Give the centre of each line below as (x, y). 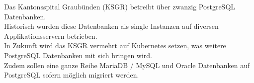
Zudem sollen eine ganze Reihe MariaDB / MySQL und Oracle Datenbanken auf (127, 65)
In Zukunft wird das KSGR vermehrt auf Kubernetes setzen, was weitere (115, 45)
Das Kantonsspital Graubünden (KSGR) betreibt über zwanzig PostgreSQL (120, 6)
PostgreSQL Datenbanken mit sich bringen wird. (78, 55)
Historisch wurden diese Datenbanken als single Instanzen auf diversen (111, 26)
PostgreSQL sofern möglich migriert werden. (72, 75)
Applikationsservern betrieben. (51, 36)
